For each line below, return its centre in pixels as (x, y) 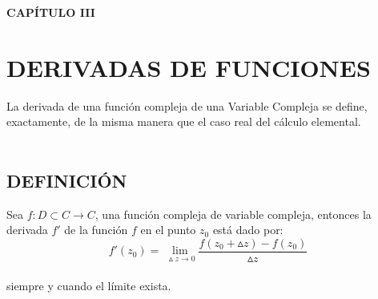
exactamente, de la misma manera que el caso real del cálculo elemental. (184, 121)
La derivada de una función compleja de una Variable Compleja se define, (187, 105)
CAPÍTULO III (51, 12)
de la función (96, 230)
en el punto (168, 230)
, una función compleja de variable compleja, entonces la (233, 214)
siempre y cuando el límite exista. (89, 285)
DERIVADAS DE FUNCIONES (189, 67)
